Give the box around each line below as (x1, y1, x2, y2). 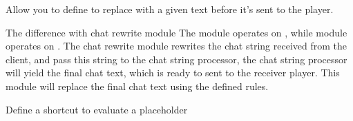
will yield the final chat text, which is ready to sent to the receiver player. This (6, 65, 340, 80)
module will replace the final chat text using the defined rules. (6, 78, 269, 93)
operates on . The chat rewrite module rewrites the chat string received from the (6, 38, 347, 53)
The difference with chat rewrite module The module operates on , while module (6, 25, 347, 39)
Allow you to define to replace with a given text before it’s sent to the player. (6, 2, 334, 16)
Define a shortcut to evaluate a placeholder (6, 102, 188, 116)
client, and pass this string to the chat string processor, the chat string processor (6, 52, 347, 66)
